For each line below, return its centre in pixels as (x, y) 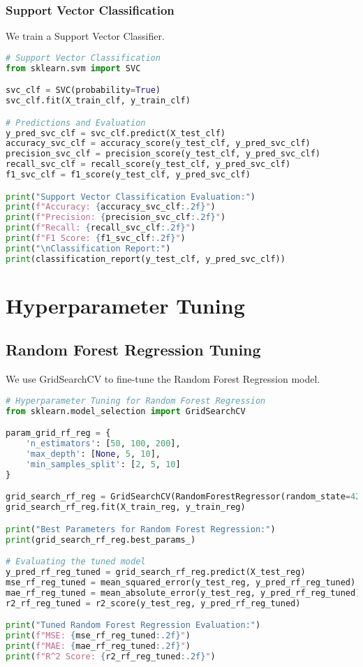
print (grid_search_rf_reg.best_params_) (101, 540)
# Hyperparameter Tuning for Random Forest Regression (136, 401)
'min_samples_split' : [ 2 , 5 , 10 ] (103, 464)
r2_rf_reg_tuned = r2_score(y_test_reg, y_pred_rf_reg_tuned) (153, 603)
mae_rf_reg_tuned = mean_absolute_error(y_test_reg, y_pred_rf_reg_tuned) (183, 593)
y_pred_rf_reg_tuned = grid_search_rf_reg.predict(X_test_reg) (156, 572)
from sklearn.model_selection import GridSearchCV (126, 411)
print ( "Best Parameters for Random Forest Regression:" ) (141, 529)
